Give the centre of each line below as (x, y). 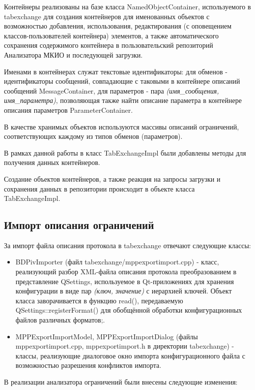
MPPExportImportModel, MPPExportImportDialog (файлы (107, 336)
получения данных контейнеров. (52, 162)
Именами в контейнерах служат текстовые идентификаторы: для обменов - (116, 71)
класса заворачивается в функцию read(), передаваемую (99, 300)
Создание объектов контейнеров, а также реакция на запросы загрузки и (112, 179)
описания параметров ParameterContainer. (69, 110)
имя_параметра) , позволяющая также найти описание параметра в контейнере (123, 100)
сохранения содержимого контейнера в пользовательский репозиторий (109, 45)
